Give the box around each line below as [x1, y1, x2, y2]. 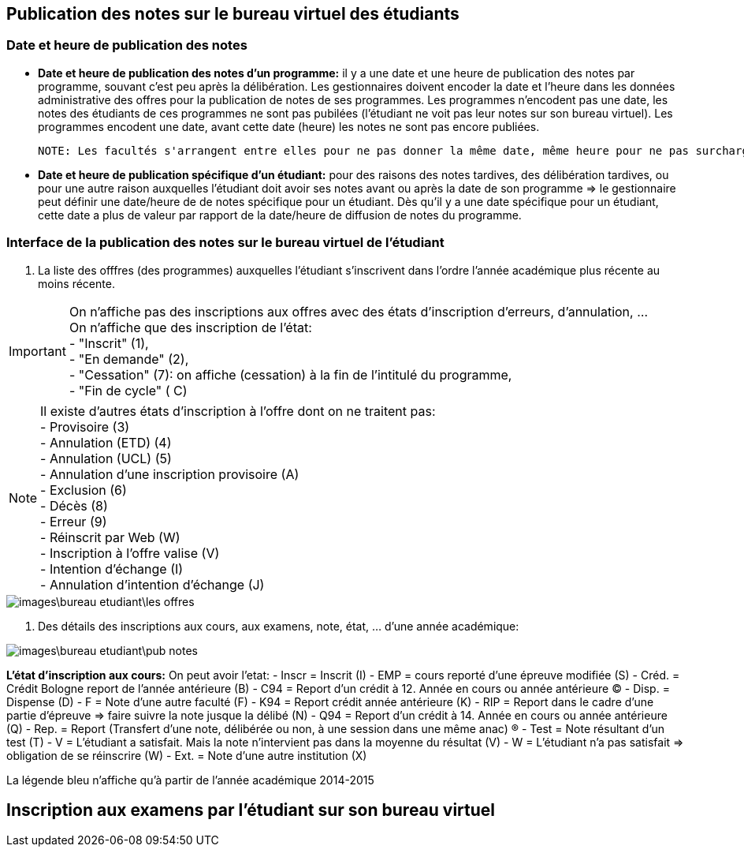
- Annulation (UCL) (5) [40, 450, 172, 466]
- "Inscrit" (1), [69, 335, 149, 351]
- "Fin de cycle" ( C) [69, 382, 188, 398]
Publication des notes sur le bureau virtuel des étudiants [6, 4, 459, 24]
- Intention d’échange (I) [40, 560, 184, 577]
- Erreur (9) [40, 513, 107, 529]
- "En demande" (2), [69, 350, 189, 367]
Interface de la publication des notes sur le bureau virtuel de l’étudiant [6, 234, 445, 251]
